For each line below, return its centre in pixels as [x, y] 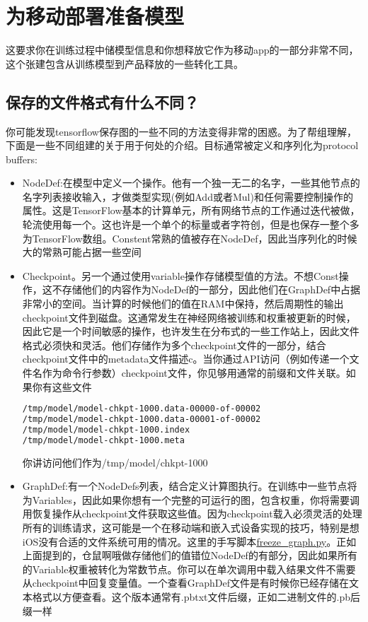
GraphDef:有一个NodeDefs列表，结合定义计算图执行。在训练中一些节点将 [190, 486]
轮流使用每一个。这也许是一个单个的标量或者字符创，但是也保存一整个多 [191, 224]
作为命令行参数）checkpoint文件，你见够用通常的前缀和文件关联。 [194, 373]
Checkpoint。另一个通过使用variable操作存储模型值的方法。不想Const [180, 275]
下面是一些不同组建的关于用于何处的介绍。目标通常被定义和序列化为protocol [182, 145]
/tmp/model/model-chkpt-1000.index [106, 429]
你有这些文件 [62, 386]
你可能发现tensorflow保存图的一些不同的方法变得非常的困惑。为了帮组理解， [181, 131]
